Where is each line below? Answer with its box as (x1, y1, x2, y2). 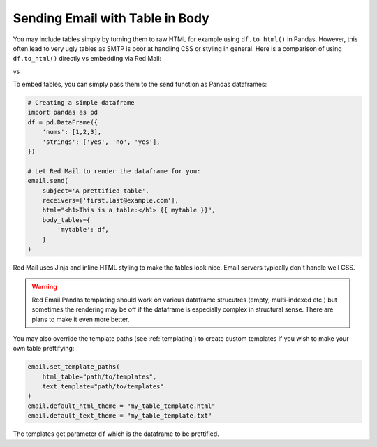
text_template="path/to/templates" (42, 383, 164, 390)
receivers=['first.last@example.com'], (42, 196, 179, 204)
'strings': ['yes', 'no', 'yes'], (42, 138, 161, 146)
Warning (31, 283, 57, 291)
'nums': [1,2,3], (42, 128, 102, 136)
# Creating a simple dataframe (27, 98, 135, 107)
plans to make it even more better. (31, 315, 130, 323)
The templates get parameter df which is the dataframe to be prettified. (13, 430, 219, 438)
